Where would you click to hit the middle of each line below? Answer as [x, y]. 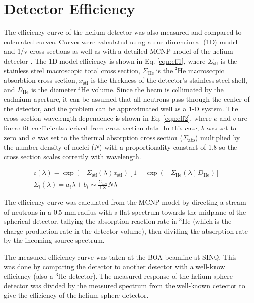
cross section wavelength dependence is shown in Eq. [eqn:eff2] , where [108, 118]
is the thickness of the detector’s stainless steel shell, [169, 80]
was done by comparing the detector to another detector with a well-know [115, 266]
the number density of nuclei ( [49, 147]
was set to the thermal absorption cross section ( [110, 137]
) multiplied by [218, 137]
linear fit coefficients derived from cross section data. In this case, [102, 128]
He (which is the [207, 221]
